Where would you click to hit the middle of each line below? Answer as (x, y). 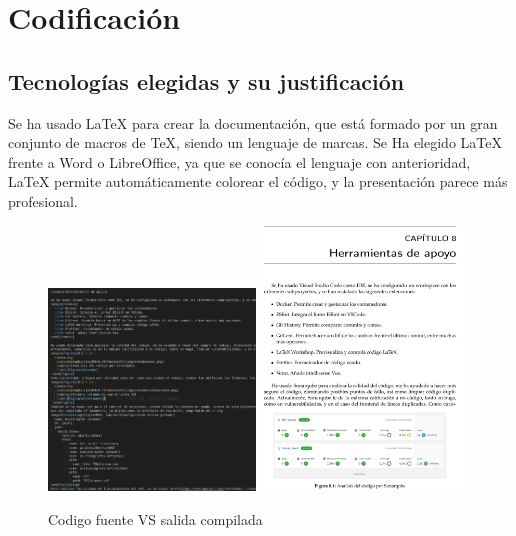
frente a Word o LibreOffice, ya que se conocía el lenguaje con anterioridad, (239, 161)
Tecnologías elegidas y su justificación (206, 80)
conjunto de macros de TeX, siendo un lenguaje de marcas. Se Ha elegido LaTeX (255, 142)
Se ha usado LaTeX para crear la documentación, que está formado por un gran (253, 122)
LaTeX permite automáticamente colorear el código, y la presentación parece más (258, 181)
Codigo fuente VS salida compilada (155, 519)
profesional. (43, 200)
